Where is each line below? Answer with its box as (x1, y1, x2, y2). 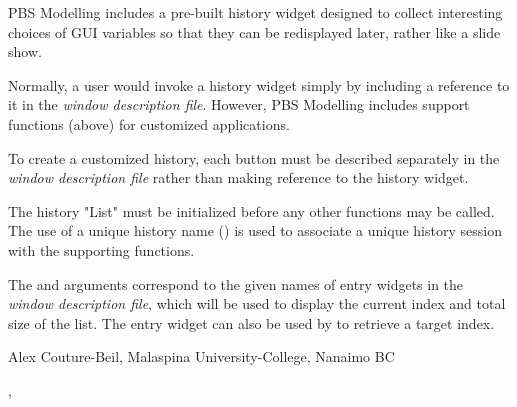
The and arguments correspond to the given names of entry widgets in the (8, 273, 464, 294)
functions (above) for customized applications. (8, 113, 290, 134)
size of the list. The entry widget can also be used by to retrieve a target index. (8, 312, 495, 333)
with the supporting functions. (8, 239, 195, 260)
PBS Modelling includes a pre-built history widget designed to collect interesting (8, 2, 503, 22)
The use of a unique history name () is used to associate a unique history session (8, 220, 502, 241)
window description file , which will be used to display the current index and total (8, 293, 506, 314)
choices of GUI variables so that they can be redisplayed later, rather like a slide (8, 21, 501, 42)
